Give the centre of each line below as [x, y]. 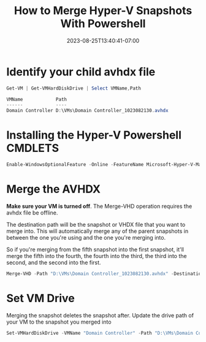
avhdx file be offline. [32, 213]
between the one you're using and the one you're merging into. [86, 237]
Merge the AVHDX [54, 189]
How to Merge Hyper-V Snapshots [103, 11]
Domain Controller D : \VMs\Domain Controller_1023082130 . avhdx [87, 111]
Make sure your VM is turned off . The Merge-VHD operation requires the [99, 206]
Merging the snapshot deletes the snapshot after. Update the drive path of [100, 315]
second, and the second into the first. [54, 262]
